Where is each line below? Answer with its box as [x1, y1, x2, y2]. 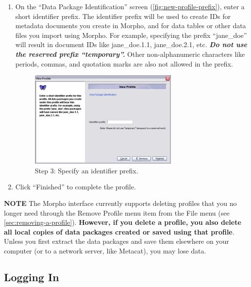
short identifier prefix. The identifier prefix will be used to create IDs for [15, 11, 231, 21]
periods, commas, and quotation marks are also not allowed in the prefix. [15, 58, 233, 68]
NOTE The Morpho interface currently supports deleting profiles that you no [4, 198, 237, 208]
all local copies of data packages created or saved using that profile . [4, 226, 234, 236]
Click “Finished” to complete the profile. [15, 182, 136, 192]
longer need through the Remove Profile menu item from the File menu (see [4, 207, 230, 218]
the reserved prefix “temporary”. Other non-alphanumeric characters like [15, 49, 245, 59]
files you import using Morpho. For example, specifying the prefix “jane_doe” [15, 30, 247, 40]
